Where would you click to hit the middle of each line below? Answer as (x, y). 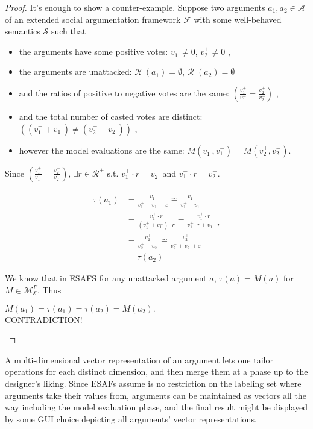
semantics (23, 31)
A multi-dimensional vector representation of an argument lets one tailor (139, 359)
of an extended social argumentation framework (93, 19)
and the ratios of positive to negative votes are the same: (124, 92)
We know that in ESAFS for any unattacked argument (106, 278)
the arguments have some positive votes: (93, 51)
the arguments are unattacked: (75, 71)
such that (68, 31)
